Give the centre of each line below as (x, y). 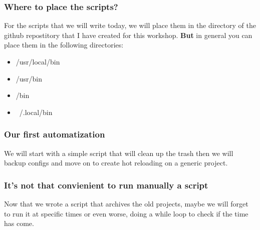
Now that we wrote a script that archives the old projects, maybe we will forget (126, 203)
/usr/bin (29, 78)
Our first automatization (55, 134)
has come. (19, 223)
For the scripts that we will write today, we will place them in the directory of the (130, 25)
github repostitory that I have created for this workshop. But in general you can (128, 35)
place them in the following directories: (64, 45)
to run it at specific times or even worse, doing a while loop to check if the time (126, 213)
